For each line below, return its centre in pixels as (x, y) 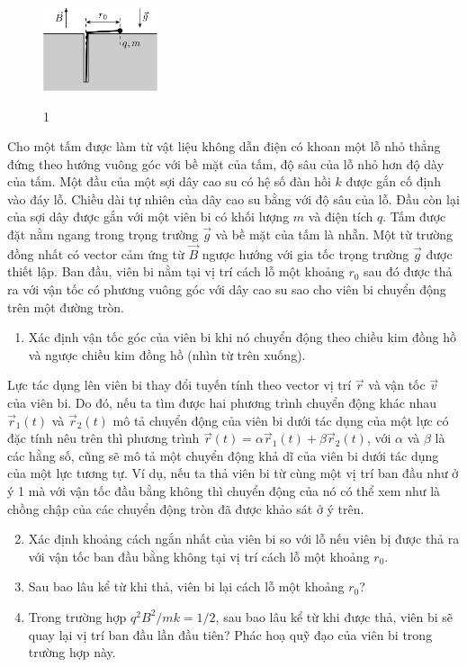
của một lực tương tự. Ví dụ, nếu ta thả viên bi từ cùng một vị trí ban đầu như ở (233, 473)
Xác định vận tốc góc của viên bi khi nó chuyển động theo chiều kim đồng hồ (242, 337)
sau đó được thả (408, 271)
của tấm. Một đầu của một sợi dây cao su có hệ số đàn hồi (169, 181)
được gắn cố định (393, 181)
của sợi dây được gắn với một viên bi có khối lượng (148, 216)
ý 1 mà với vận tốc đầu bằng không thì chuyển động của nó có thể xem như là (224, 491)
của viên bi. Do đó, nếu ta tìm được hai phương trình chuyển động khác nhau (222, 403)
